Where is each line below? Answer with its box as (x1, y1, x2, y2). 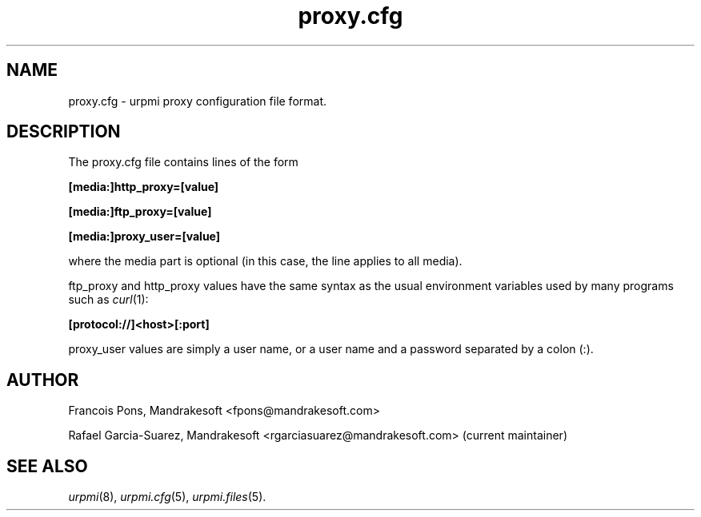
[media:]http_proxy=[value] (68, 180, 219, 194)
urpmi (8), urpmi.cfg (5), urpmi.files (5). (68, 490, 266, 504)
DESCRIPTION (6, 121, 121, 142)
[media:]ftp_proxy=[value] (68, 205, 212, 219)
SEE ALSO (6, 455, 88, 476)
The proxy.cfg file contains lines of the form (68, 155, 298, 169)
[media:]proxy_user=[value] (68, 229, 221, 244)
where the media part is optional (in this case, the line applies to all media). (68, 254, 463, 268)
